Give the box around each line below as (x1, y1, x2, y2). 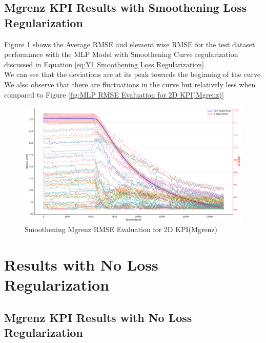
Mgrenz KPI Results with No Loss (4, 309, 192, 325)
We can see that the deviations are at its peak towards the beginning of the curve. (4, 69, 263, 80)
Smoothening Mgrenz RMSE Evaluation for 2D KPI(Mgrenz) (25, 224, 218, 235)
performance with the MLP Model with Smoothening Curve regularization (4, 49, 238, 60)
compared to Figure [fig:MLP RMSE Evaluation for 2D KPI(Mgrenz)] (4, 89, 224, 100)
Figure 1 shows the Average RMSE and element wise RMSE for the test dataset (4, 39, 255, 49)
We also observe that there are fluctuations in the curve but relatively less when (4, 79, 256, 89)
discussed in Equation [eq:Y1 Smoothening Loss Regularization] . (4, 59, 206, 69)
